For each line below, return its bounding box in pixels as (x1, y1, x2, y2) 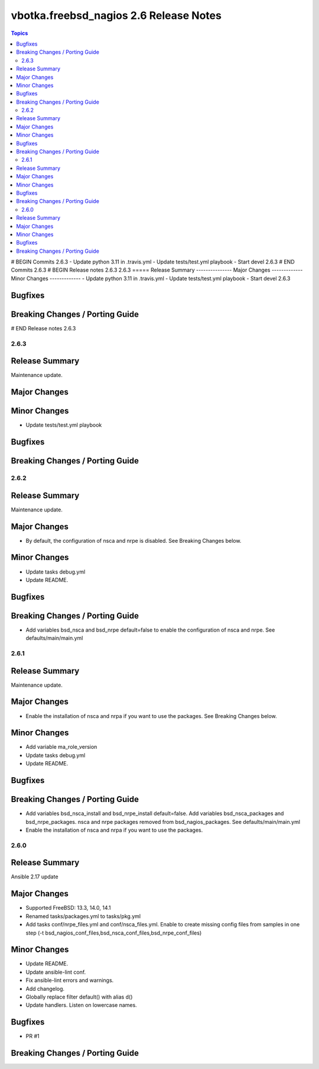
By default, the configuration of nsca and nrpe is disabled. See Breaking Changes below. (25, 537, 242, 544)
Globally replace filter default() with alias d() (25, 993, 133, 1000)
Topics (11, 30, 28, 37)
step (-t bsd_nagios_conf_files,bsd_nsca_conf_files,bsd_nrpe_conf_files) (25, 929, 202, 936)
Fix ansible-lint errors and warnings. (25, 977, 114, 984)
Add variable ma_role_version (25, 743, 97, 751)
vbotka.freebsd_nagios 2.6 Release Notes (11, 9, 222, 22)
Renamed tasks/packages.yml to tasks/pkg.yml (25, 912, 141, 920)
